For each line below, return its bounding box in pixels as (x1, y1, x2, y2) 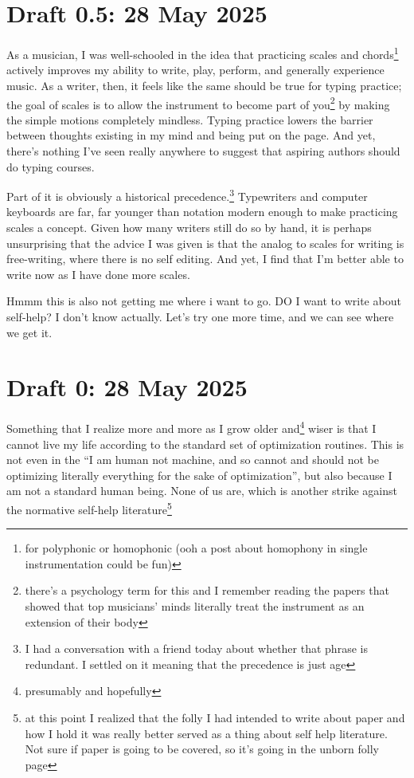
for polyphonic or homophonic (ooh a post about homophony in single (25, 540, 368, 556)
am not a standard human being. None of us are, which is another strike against (6, 482, 397, 499)
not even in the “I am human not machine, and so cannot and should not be (6, 451, 379, 468)
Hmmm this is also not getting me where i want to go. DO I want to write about (6, 293, 401, 309)
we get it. (6, 324, 53, 340)
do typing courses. (6, 158, 95, 175)
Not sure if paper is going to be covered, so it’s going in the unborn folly (25, 741, 380, 757)
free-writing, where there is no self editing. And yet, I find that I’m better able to (6, 250, 404, 267)
